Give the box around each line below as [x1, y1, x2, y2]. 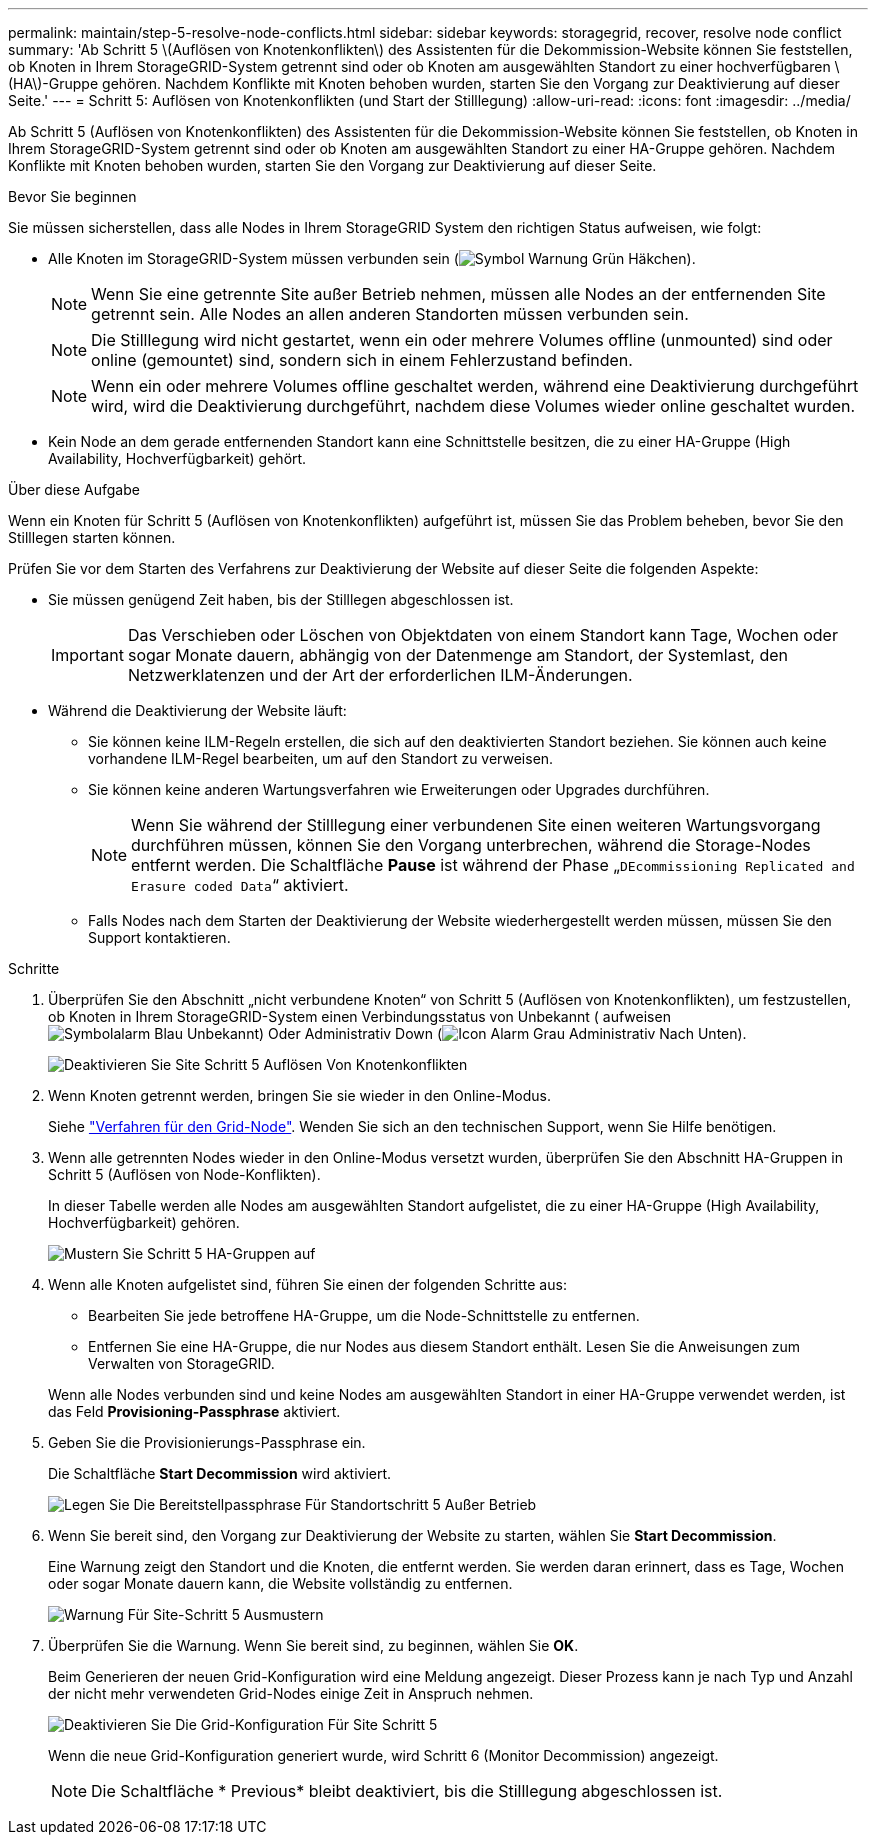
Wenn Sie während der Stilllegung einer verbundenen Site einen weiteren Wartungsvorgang [131, 815, 821, 835]
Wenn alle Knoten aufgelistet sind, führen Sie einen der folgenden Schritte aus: [48, 1276, 567, 1293]
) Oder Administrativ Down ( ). [259, 1025, 747, 1042]
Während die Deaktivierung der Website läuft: [48, 702, 347, 719]
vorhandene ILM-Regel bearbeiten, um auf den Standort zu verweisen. [88, 750, 554, 767]
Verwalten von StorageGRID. [88, 1355, 275, 1372]
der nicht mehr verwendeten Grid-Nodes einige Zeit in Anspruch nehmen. [48, 1685, 534, 1702]
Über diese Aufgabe [8, 481, 140, 498]
